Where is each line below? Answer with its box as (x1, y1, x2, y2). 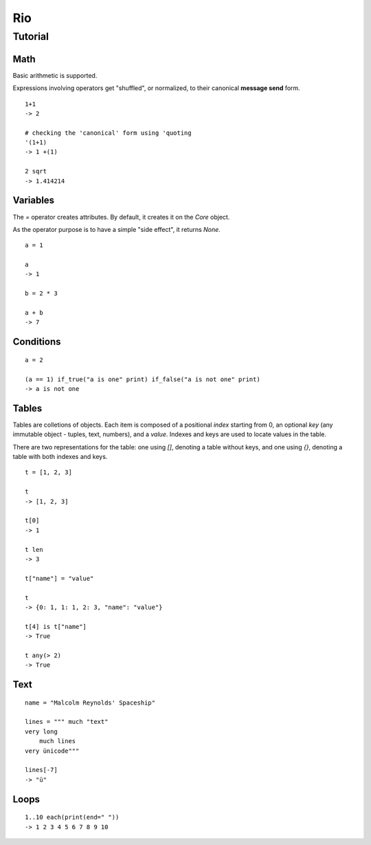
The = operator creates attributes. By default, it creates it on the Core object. (12, 213, 230, 221)
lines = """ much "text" (25, 718, 109, 726)
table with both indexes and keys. (12, 453, 108, 461)
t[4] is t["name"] (25, 623, 87, 630)
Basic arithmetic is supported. (12, 71, 98, 79)
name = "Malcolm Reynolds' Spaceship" (25, 698, 156, 707)
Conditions (12, 336, 61, 347)
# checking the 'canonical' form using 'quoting (25, 129, 192, 137)
